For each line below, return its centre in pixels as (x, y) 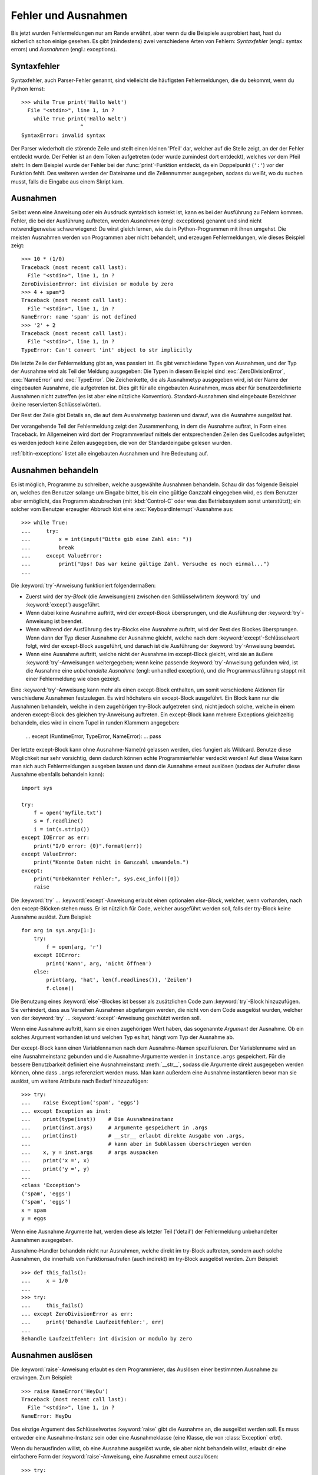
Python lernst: (28, 88)
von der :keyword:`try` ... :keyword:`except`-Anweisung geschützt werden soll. (106, 1018)
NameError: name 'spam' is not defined (79, 317)
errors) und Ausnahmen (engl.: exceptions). (64, 50)
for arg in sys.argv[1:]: (59, 930)
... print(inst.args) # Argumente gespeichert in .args (115, 1127)
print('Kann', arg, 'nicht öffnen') (99, 963)
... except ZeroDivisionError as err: (77, 1314)
